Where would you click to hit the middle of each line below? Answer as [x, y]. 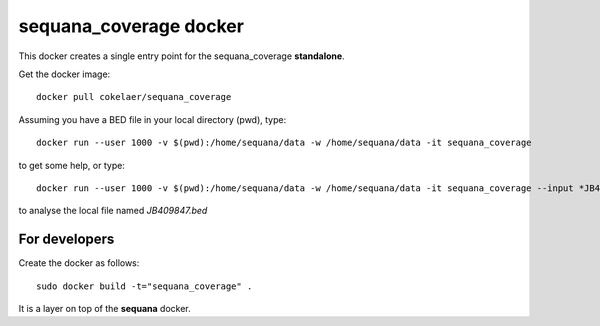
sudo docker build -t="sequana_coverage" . [144, 286]
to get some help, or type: [71, 165]
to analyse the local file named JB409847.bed [113, 211]
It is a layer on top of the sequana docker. [105, 308]
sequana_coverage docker [131, 26]
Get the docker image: [64, 74]
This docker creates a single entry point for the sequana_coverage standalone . [181, 56]
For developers [66, 239]
